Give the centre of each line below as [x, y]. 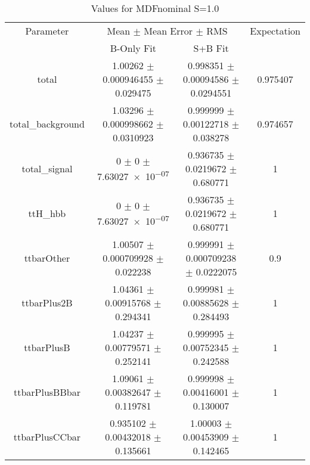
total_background [47, 124]
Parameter [47, 31]
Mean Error [168, 31]
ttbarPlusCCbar [47, 437]
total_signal [47, 168]
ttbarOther [47, 258]
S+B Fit [211, 48]
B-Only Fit [133, 48]
